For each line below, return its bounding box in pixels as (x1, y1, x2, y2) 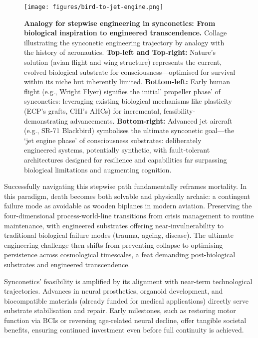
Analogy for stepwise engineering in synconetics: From (24, 17, 216, 28)
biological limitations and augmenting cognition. (24, 164, 172, 174)
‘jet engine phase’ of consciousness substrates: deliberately (24, 135, 202, 145)
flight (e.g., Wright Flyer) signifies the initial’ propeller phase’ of (24, 86, 221, 96)
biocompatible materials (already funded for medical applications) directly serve (4, 295, 249, 306)
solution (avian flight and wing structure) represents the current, (24, 57, 222, 67)
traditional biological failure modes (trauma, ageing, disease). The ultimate (4, 230, 234, 240)
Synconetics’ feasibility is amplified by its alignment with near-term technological (4, 276, 253, 286)
